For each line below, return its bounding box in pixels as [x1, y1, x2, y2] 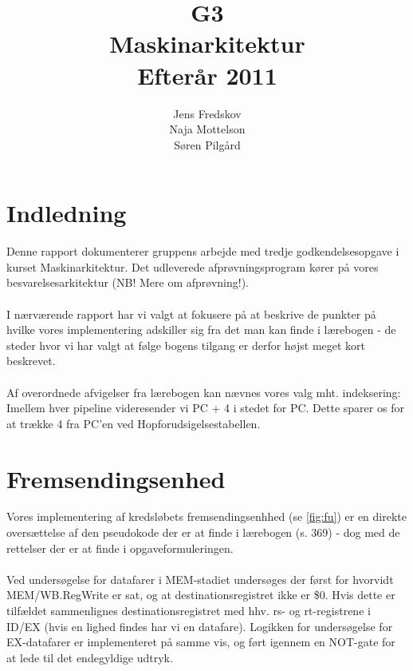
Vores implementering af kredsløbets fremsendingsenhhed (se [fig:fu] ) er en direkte [6, 508, 407, 525]
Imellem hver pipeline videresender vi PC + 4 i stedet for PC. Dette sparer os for [6, 399, 404, 416]
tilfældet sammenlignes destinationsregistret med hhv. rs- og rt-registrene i [6, 602, 371, 619]
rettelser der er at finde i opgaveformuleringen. [6, 539, 234, 556]
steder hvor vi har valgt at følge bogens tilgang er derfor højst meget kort [6, 336, 366, 353]
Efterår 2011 [137, 58, 277, 91]
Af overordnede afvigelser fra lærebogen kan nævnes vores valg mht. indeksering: [6, 383, 401, 400]
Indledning [6, 197, 127, 229]
